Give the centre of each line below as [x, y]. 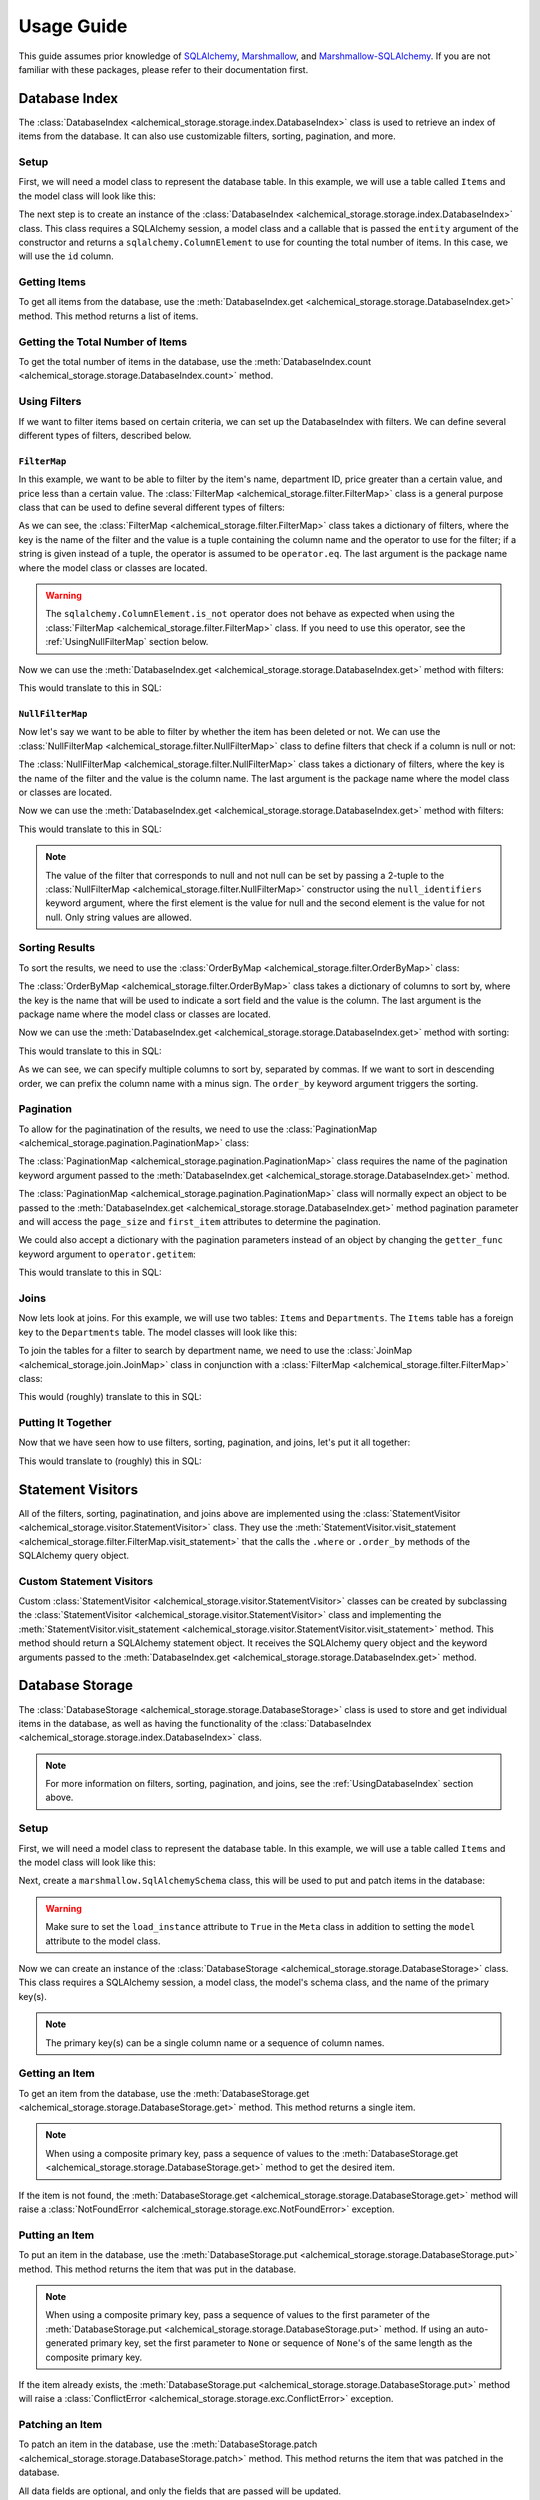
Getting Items [52, 282]
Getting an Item [56, 2073]
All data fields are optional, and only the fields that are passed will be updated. [180, 2491]
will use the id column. [66, 256]
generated [67, 2343]
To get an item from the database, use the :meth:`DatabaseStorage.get [164, 2093]
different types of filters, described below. [105, 435]
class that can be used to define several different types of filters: [151, 507]
